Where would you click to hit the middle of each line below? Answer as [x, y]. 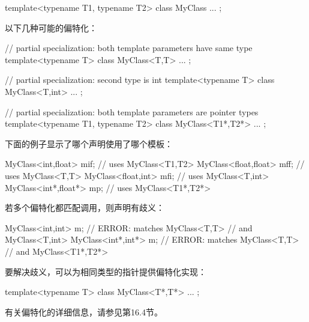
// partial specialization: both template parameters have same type [129, 48]
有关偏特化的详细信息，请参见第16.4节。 [84, 311]
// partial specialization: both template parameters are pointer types [132, 111]
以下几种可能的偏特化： [51, 27]
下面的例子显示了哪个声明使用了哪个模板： [89, 143]
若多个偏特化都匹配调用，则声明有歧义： [85, 208]
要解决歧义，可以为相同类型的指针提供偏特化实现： [106, 271]
